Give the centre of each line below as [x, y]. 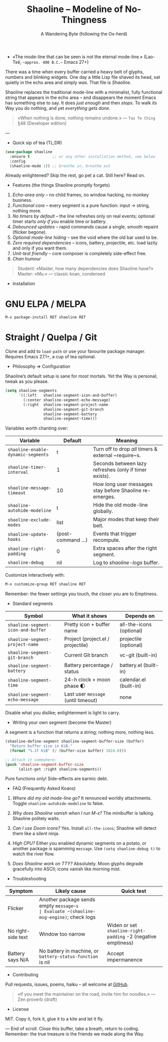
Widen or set [122, 926]
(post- [64, 534]
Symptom [21, 891]
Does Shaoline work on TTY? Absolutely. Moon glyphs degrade [78, 864]
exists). [102, 476]
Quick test [134, 891]
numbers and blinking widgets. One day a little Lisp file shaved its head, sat [83, 77]
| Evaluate [52, 911]
